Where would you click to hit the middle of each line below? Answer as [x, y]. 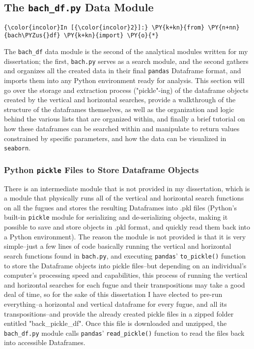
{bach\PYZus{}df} [32, 36]
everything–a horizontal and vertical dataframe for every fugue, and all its [115, 304]
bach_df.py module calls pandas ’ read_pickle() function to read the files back [124, 333]
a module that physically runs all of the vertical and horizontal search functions [124, 198]
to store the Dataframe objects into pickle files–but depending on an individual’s [125, 265]
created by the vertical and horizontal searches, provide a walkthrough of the [120, 100]
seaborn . [17, 148]
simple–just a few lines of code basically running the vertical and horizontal [118, 246]
